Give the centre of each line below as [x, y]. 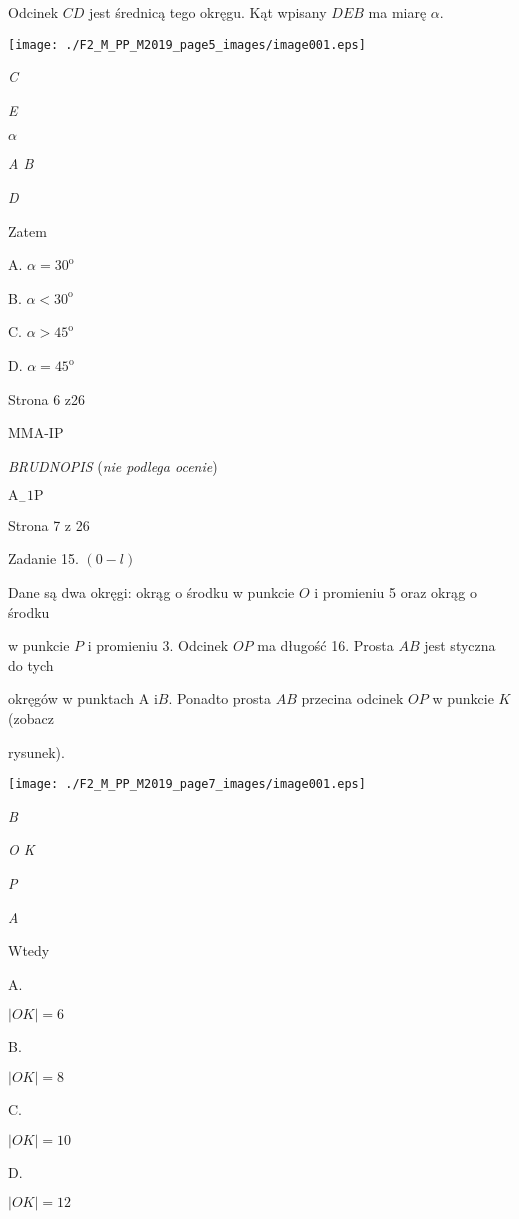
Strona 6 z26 [47, 398]
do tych [31, 664]
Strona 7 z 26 [49, 524]
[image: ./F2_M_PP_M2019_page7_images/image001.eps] [187, 784]
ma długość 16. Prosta [325, 645]
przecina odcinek [352, 698]
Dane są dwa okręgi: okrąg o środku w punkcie [151, 592]
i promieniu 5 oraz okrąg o [395, 592]
